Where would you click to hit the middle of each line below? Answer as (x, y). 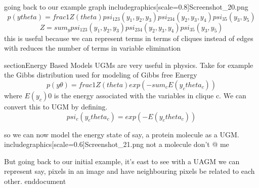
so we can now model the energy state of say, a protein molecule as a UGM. (122, 134)
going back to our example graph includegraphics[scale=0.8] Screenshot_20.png (126, 7)
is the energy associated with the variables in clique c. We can (150, 95)
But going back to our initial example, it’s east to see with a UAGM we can (122, 161)
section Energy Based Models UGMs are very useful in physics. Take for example (129, 65)
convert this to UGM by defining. (56, 106)
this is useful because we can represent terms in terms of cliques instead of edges (129, 38)
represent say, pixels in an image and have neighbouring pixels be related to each (129, 171)
